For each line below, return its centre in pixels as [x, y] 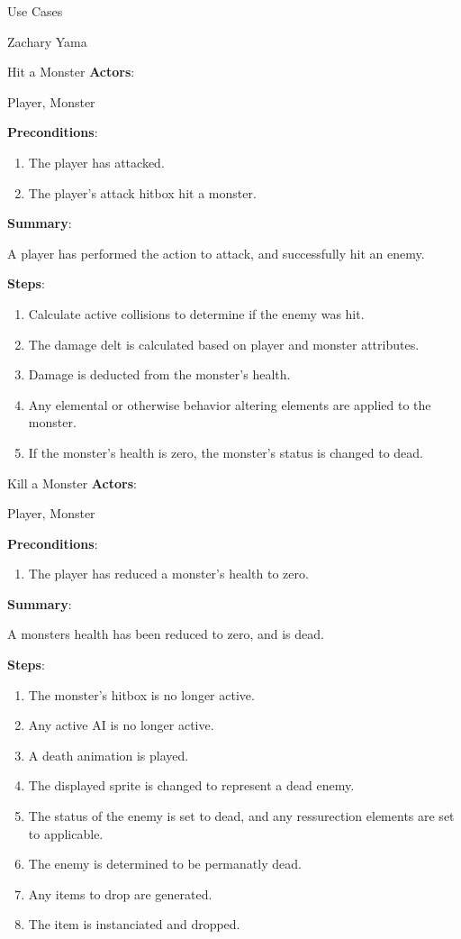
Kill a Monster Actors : [72, 483]
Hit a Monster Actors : [71, 72]
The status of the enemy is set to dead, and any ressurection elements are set [241, 816]
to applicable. [66, 833]
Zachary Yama [47, 41]
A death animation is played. [108, 755]
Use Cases [35, 11]
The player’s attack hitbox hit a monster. [142, 192]
